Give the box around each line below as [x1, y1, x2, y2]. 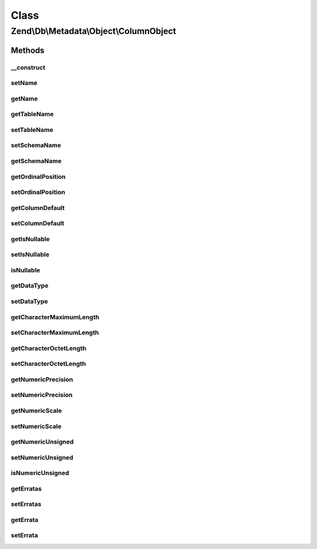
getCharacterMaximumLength [11, 313, 100, 321]
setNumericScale [11, 422, 62, 431]
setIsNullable [11, 250, 50, 259]
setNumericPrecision [11, 391, 73, 399]
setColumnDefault [11, 219, 65, 228]
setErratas [11, 500, 42, 509]
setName [11, 79, 38, 87]
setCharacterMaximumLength [11, 328, 99, 337]
